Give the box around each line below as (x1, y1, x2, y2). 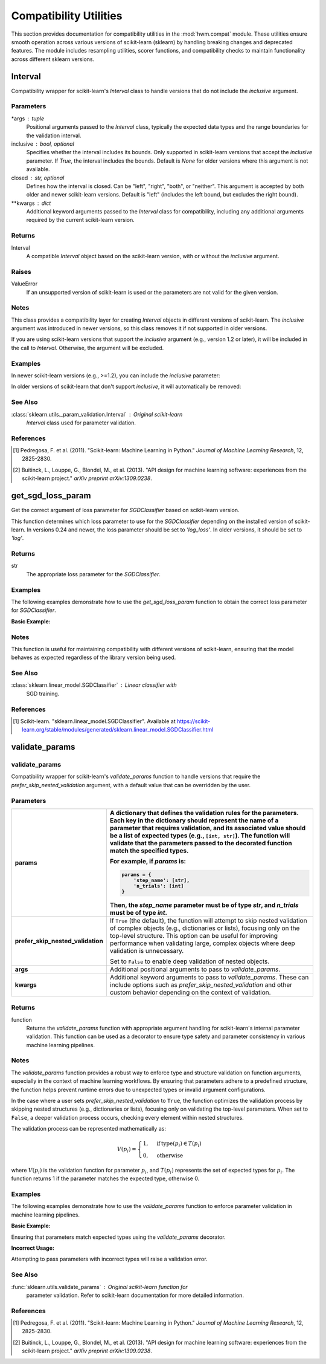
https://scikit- (176, 717, 211, 725)
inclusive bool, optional (11, 140, 75, 148)
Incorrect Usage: (11, 1244, 54, 1252)
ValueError (11, 280, 38, 287)
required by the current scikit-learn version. (26, 216, 135, 224)
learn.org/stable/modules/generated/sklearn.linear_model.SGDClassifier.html (22, 726, 214, 733)
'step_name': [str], (133, 877, 190, 883)
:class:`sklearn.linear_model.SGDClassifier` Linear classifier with (11, 681, 177, 689)
